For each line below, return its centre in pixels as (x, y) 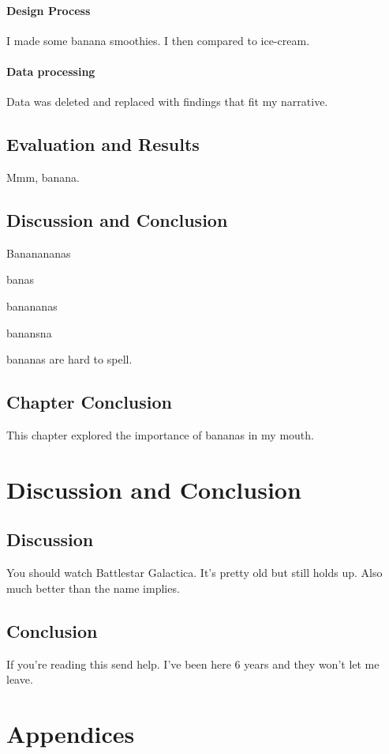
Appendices (71, 733)
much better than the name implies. (93, 588)
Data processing (51, 71)
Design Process (49, 10)
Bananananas (39, 253)
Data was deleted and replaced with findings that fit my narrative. (167, 102)
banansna (29, 332)
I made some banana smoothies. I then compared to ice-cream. (158, 40)
